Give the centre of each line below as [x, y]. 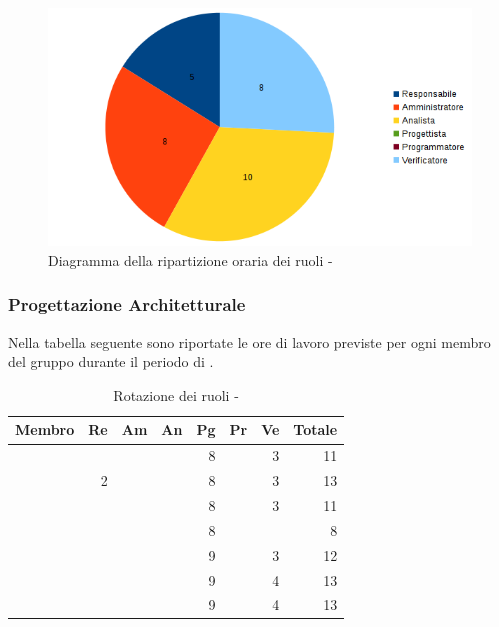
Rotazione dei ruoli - [176, 394]
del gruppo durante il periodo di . [111, 361]
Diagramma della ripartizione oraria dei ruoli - [190, 259]
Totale [315, 429]
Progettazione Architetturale [127, 304]
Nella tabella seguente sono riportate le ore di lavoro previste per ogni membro [249, 341]
